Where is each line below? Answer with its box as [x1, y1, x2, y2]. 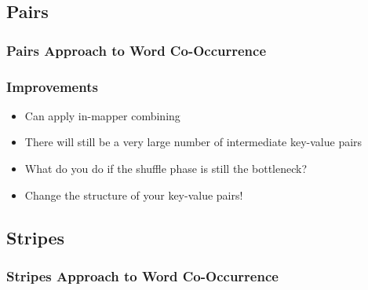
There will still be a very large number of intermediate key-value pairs [24, 134, 363, 150]
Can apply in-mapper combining [24, 107, 180, 123]
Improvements [6, 76, 98, 96]
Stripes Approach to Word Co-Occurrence [6, 266, 279, 285]
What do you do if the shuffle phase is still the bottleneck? [24, 160, 308, 177]
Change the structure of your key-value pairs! [24, 186, 243, 203]
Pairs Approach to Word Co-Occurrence [6, 40, 267, 60]
